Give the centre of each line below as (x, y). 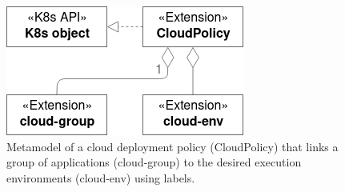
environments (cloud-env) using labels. (101, 177)
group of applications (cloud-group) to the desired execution (154, 162)
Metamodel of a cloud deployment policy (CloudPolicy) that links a (172, 146)
